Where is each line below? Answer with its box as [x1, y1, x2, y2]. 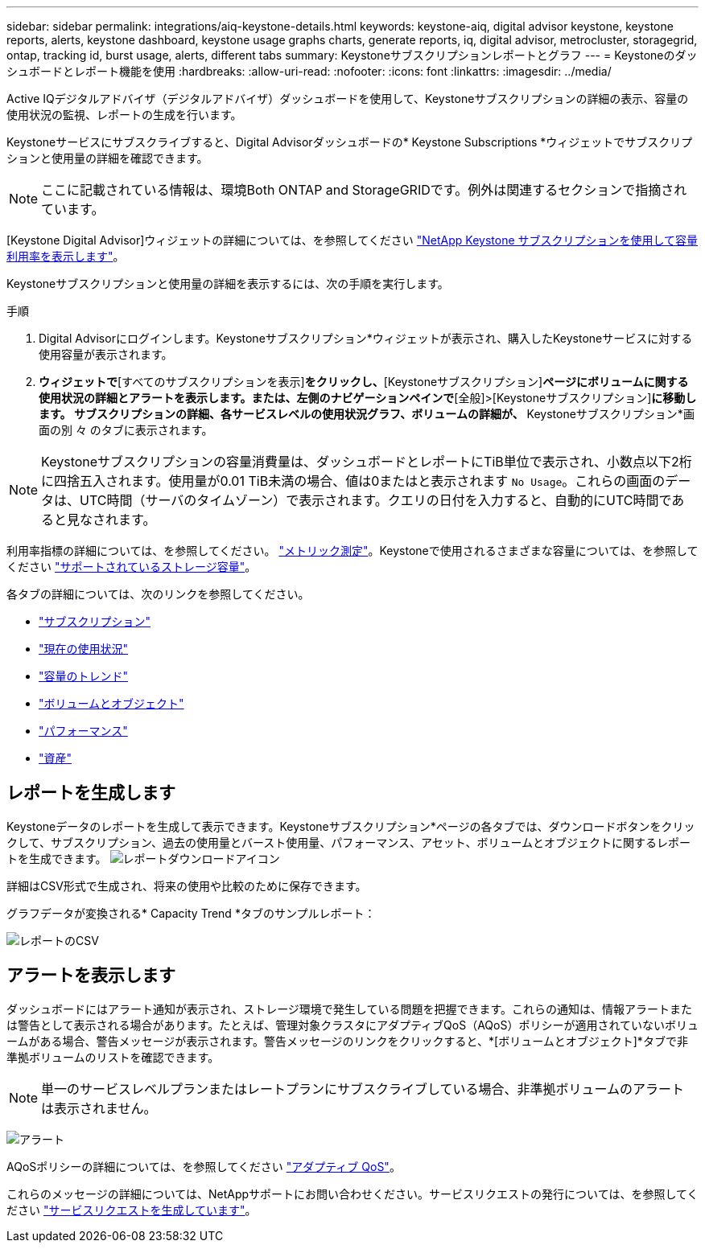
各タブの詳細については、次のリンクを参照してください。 [6, 587, 310, 601]
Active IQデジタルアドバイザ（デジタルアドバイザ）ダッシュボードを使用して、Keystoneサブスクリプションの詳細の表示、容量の [6, 92, 689, 105]
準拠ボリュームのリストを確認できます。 [6, 1050, 220, 1064]
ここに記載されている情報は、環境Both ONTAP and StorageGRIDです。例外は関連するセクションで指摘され [41, 182, 687, 198]
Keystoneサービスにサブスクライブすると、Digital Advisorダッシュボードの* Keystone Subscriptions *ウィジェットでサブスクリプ [6, 135, 693, 149]
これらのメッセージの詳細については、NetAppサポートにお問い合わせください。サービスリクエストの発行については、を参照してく [6, 1186, 699, 1201]
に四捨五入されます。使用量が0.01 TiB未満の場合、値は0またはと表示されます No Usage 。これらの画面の [41, 473, 666, 489]
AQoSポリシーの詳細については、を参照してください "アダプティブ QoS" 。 [6, 1159, 401, 1173]
